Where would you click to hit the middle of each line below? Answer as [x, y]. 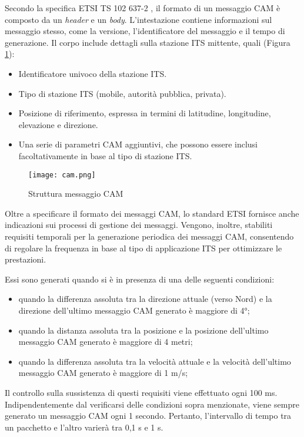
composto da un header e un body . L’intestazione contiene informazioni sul [138, 19]
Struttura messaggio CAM [76, 194]
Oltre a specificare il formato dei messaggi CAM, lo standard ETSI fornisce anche [152, 213]
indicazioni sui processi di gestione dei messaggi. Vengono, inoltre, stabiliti [139, 225]
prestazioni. [26, 259]
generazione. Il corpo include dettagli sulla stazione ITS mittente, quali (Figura [148, 42]
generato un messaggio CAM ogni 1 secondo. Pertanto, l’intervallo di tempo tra [148, 416]
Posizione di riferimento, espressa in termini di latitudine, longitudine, [145, 113]
